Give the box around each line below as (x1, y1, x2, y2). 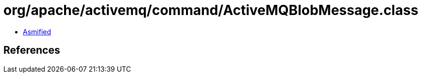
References (3, 44, 60, 57)
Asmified (23, 27, 51, 36)
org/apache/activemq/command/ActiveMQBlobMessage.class (3, 2, 419, 18)
